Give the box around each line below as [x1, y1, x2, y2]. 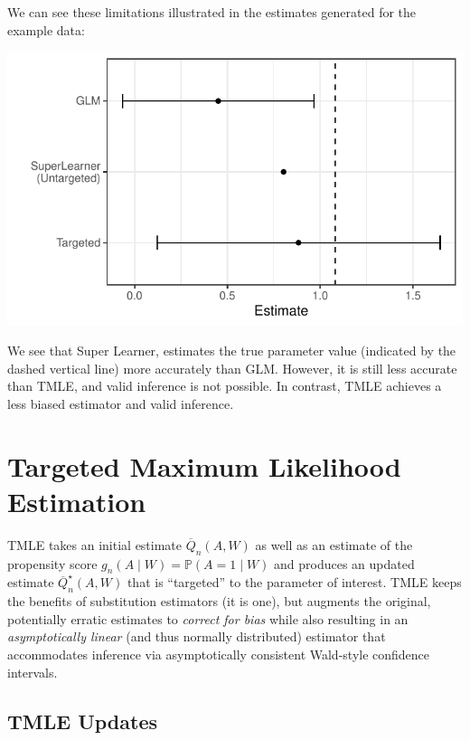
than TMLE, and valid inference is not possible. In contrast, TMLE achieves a [7, 376, 442, 395]
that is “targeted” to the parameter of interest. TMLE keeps [127, 573, 462, 592]
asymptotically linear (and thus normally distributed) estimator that [7, 627, 386, 646]
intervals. [7, 662, 58, 681]
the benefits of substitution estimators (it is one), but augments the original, [7, 592, 431, 611]
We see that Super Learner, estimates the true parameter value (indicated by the [7, 341, 456, 360]
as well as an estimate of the [255, 535, 413, 554]
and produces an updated [274, 554, 415, 573]
